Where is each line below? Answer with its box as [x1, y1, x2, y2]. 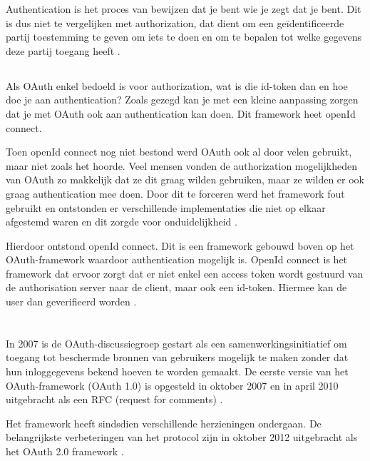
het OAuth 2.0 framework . [6, 444, 124, 459]
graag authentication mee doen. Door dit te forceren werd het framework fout [6, 186, 345, 201]
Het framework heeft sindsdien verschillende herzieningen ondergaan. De [6, 415, 322, 430]
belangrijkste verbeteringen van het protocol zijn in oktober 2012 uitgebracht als [6, 430, 358, 445]
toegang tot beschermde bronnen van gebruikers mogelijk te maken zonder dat [6, 350, 349, 365]
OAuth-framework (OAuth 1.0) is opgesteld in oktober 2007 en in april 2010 [6, 378, 339, 392]
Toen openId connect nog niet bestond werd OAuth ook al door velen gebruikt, [6, 144, 352, 159]
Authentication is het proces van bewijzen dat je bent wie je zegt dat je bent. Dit [6, 1, 361, 16]
